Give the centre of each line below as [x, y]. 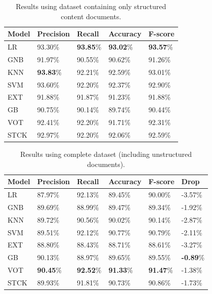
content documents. [91, 16]
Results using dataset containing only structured [91, 6]
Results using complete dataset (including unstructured [106, 154]
